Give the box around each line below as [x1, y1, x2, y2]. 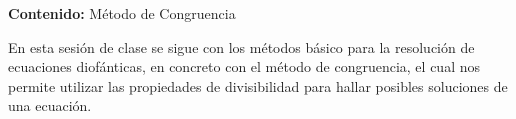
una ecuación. [8, 95, 92, 116]
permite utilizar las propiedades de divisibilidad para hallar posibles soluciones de [8, 75, 508, 96]
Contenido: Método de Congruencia [8, 3, 236, 23]
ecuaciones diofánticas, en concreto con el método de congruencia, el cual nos [8, 56, 480, 77]
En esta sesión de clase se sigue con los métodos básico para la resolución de [8, 36, 475, 57]
